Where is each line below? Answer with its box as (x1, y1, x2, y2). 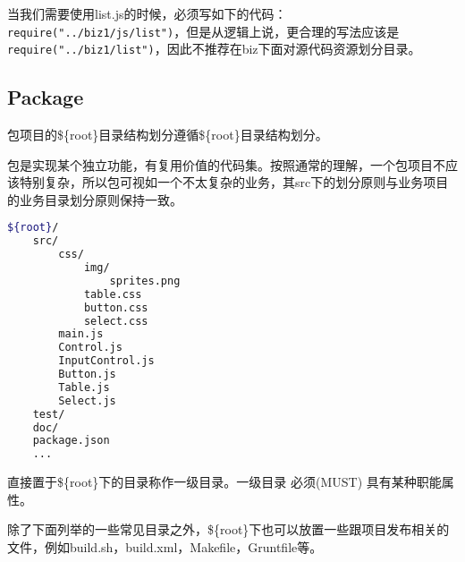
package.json (32, 434, 110, 447)
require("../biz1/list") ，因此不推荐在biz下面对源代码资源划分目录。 (7, 39, 421, 58)
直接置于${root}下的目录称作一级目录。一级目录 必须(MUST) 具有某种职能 (7, 473, 442, 491)
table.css (83, 287, 142, 301)
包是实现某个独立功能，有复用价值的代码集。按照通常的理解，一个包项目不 (7, 155, 445, 174)
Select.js (58, 394, 116, 407)
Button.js (58, 368, 116, 381)
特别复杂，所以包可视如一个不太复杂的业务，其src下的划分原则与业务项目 (19, 173, 449, 192)
